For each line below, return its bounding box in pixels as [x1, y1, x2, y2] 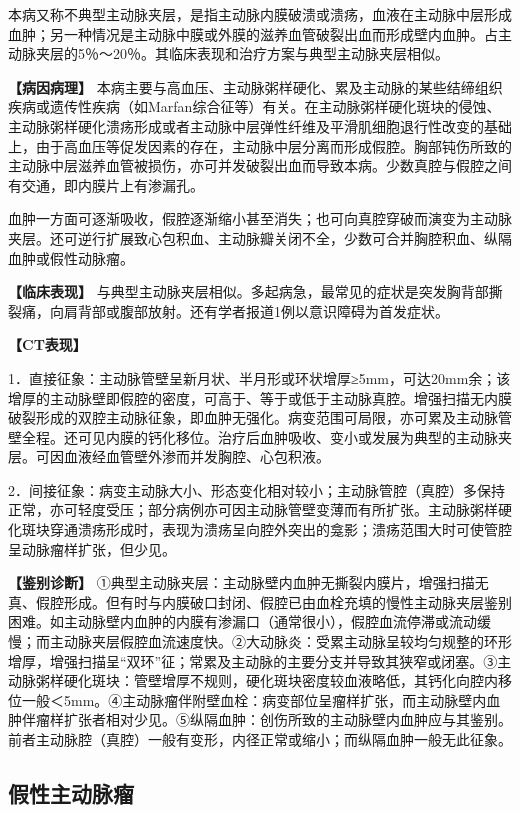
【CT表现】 [8, 334, 87, 355]
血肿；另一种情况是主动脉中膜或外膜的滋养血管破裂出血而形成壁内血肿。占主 [8, 23, 512, 44]
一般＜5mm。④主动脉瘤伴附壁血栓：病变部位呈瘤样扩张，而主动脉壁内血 [21, 689, 501, 710]
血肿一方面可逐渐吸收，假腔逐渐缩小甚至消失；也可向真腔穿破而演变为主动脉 [8, 208, 512, 229]
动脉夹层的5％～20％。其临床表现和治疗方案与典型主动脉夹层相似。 [8, 43, 449, 64]
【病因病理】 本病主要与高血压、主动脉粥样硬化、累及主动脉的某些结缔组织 [8, 76, 503, 97]
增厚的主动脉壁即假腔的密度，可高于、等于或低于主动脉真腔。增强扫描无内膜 [8, 387, 512, 408]
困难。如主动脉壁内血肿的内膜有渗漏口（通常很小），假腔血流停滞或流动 [8, 611, 477, 632]
